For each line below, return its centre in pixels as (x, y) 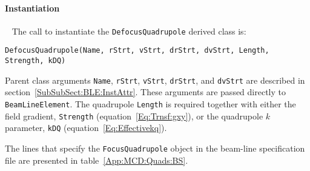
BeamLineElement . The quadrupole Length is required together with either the (150, 104)
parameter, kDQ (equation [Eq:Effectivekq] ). (86, 128)
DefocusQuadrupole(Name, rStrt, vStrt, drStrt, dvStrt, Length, (137, 51)
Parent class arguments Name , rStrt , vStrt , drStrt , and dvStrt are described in (155, 80)
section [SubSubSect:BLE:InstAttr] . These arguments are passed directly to (145, 92)
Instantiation (32, 8)
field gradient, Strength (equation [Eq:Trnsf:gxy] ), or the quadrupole (134, 116)
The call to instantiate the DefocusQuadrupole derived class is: (129, 31)
